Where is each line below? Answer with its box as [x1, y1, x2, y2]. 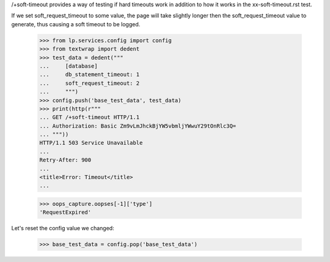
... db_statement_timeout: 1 [39, 71, 140, 78]
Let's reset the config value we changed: [11, 225, 114, 232]
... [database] [39, 62, 98, 70]
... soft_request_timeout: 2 [39, 79, 140, 87]
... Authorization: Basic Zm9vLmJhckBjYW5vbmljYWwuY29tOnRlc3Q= [39, 122, 237, 129]
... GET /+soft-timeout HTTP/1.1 [39, 114, 140, 121]
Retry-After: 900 [39, 156, 92, 164]
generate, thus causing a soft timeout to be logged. [11, 20, 141, 27]
